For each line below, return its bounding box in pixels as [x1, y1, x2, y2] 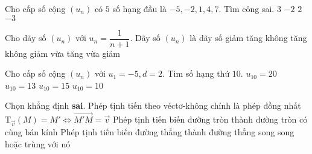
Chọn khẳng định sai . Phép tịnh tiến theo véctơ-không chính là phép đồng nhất [5, 99, 301, 112]
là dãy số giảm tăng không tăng [189, 31, 307, 44]
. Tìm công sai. [218, 2, 275, 14]
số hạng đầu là [112, 2, 167, 14]
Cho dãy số [5, 31, 46, 44]
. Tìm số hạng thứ [162, 67, 230, 80]
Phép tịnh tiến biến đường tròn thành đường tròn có [112, 113, 308, 126]
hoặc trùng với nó [5, 137, 71, 150]
